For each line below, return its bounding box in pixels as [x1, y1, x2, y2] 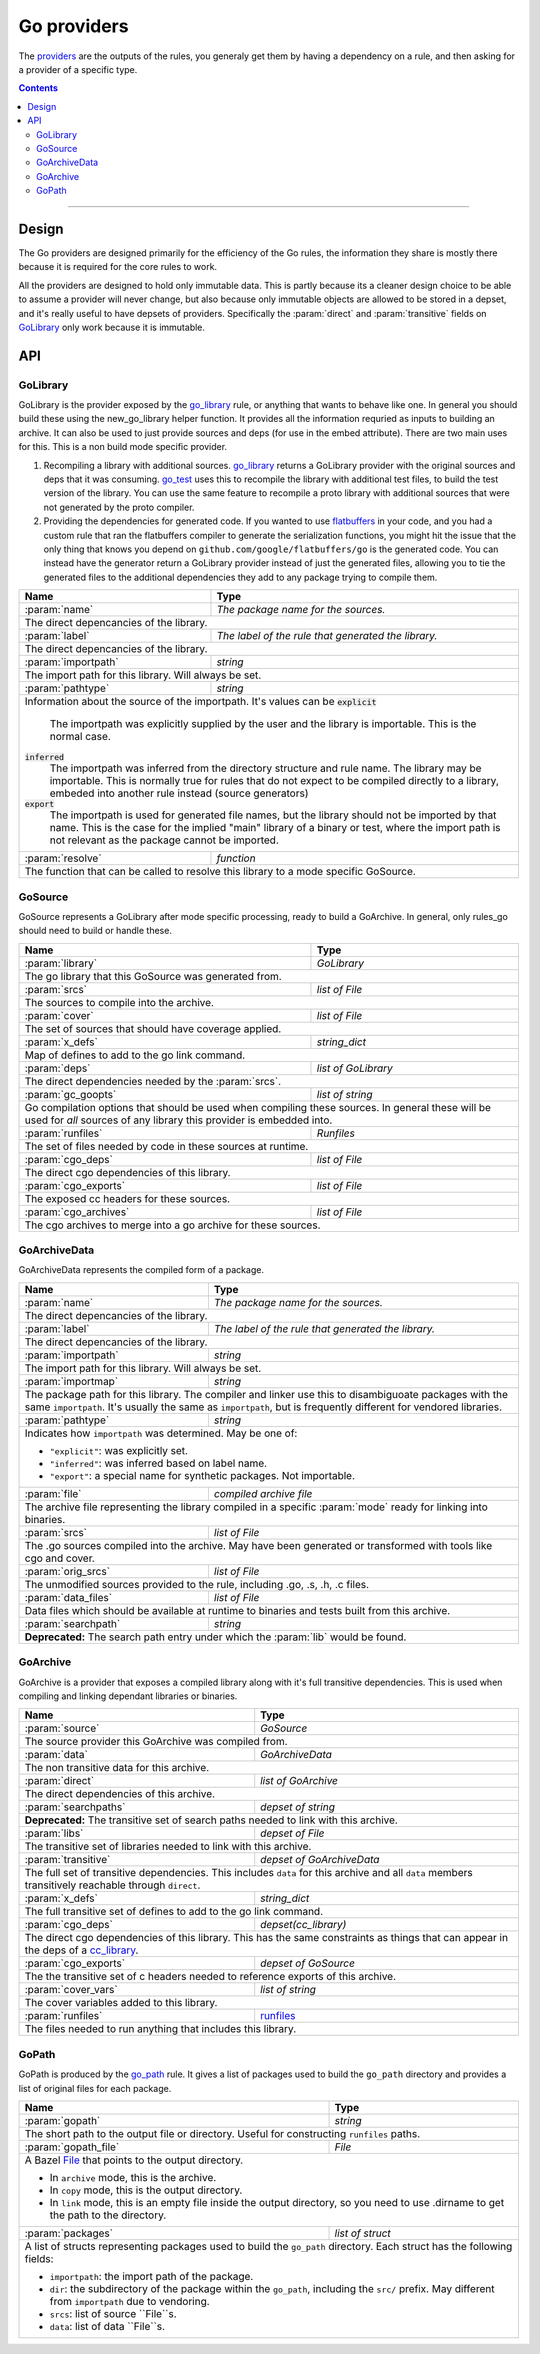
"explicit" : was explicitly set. [49, 1443, 189, 1457]
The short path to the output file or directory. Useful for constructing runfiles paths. [24, 2126, 421, 2140]
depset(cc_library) [260, 1918, 347, 1932]
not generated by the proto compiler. [43, 501, 195, 513]
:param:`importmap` [24, 1374, 119, 1388]
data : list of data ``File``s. [49, 2319, 165, 2333]
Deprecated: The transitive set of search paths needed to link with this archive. [24, 1813, 399, 1827]
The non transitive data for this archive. [24, 1761, 210, 1775]
